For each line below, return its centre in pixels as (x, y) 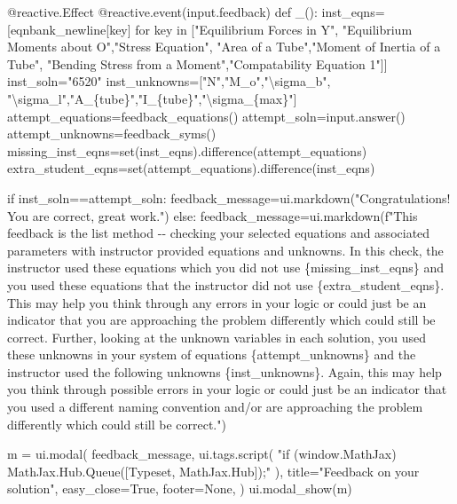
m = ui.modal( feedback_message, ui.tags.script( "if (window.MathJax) (202, 454)
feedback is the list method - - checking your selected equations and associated (219, 233)
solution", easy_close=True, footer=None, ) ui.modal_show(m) (180, 488)
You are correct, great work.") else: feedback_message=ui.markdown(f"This (213, 215)
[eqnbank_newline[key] (69, 29)
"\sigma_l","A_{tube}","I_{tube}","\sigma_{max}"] (152, 98)
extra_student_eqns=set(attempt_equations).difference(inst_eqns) (191, 168)
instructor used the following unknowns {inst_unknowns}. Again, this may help (225, 371)
